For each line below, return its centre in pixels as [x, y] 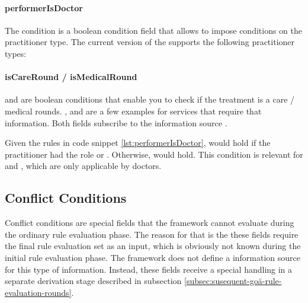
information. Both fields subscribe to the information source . [116, 122]
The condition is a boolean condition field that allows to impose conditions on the [153, 30]
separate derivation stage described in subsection [93, 281]
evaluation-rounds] [38, 292]
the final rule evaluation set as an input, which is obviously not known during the [153, 246]
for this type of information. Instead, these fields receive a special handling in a [149, 269]
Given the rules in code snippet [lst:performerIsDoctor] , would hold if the [138, 143]
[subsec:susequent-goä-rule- [233, 281]
